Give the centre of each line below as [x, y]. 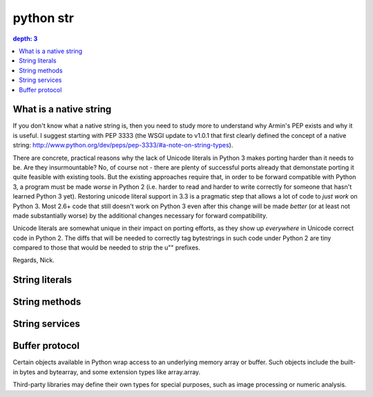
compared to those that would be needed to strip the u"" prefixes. [106, 247]
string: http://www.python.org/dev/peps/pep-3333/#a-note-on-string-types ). [123, 145]
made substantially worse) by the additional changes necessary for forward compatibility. [140, 215]
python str [43, 18]
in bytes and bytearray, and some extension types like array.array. [107, 371]
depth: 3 [25, 39]
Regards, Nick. [34, 260]
